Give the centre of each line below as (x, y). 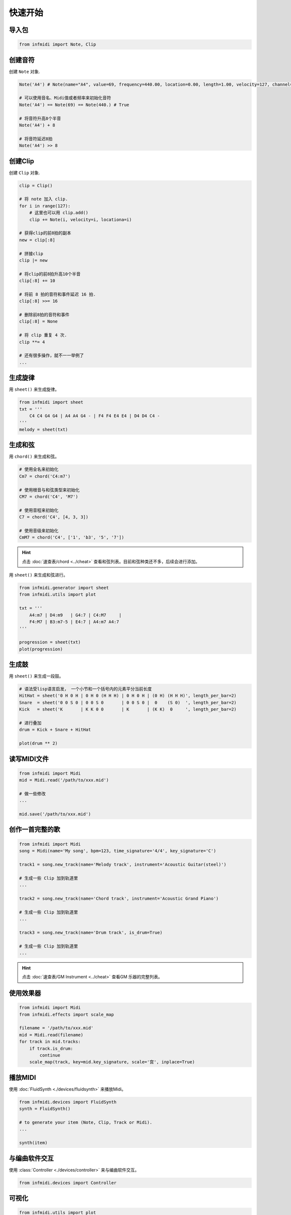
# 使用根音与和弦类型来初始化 (49, 490)
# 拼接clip (31, 253)
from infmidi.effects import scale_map (66, 1014)
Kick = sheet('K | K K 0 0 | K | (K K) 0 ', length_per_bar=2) (128, 709)
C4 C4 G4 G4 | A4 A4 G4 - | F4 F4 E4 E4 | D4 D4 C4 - (95, 416)
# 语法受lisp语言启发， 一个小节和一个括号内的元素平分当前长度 (86, 689)
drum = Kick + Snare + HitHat (55, 730)
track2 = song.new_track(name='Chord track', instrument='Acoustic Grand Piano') (119, 898)
